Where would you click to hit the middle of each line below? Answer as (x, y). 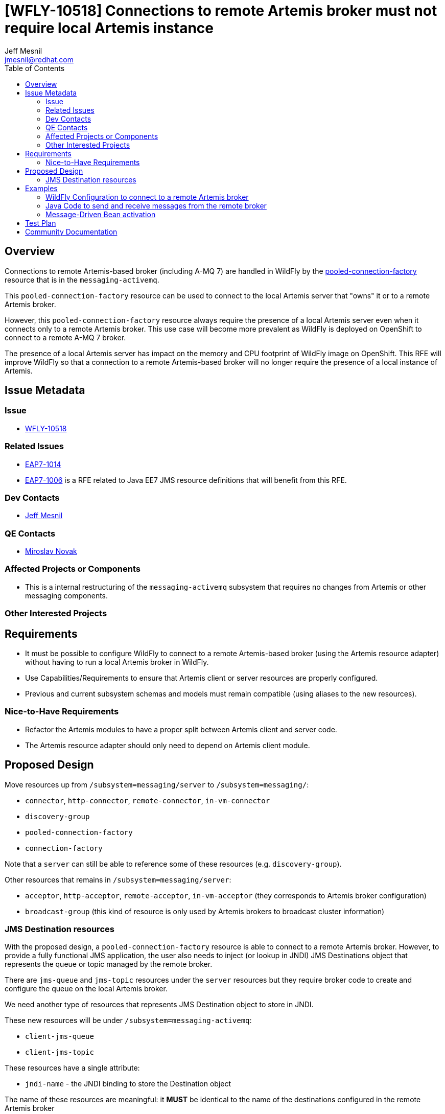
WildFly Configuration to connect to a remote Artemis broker (147, 197)
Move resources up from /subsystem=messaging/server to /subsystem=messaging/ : (157, 784)
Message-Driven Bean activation (101, 214)
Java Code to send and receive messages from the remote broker (156, 205)
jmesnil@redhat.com (39, 59)
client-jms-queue (60, 1037)
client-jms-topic (60, 1052)
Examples (41, 188)
